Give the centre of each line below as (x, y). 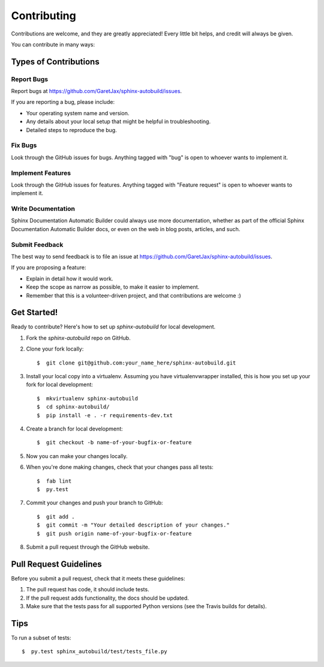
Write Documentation (43, 209)
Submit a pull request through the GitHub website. (88, 547)
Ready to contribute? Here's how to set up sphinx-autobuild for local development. (113, 327)
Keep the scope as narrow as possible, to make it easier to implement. (113, 287)
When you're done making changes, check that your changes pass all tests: (120, 467)
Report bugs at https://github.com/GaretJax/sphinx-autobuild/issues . (97, 91)
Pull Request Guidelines (56, 564)
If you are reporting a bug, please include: (63, 102)
